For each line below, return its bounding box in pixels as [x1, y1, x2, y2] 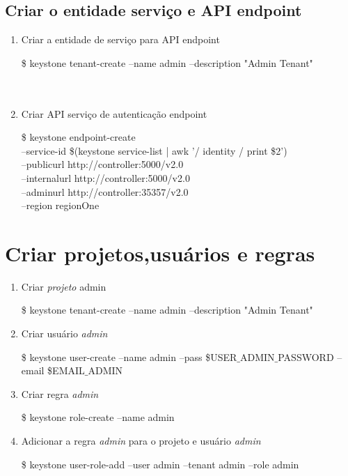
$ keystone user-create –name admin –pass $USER [21, 349, 237, 364]
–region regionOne [21, 198, 100, 213]
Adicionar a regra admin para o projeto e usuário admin [21, 433, 261, 448]
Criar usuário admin [21, 326, 108, 341]
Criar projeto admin [21, 279, 106, 293]
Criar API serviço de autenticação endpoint [21, 106, 207, 121]
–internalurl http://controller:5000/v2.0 [21, 170, 190, 185]
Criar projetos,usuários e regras [5, 238, 315, 267]
